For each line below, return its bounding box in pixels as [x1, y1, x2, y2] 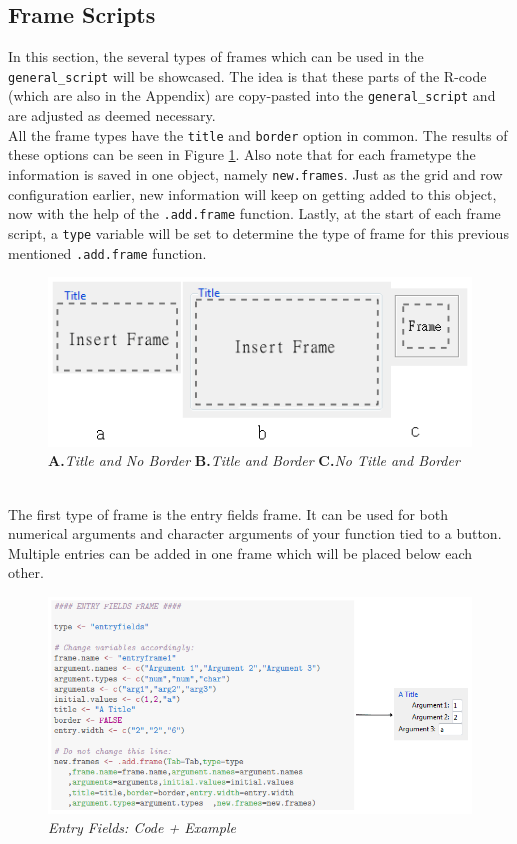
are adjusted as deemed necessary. [8, 105, 216, 126]
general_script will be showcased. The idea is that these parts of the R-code [8, 65, 487, 86]
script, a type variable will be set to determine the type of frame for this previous [8, 222, 509, 243]
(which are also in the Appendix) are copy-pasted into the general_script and [8, 85, 496, 106]
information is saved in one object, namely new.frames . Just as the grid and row [8, 163, 503, 184]
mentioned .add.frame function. [8, 242, 207, 263]
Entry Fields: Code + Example [48, 817, 236, 838]
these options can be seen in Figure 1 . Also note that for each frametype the [8, 144, 476, 165]
